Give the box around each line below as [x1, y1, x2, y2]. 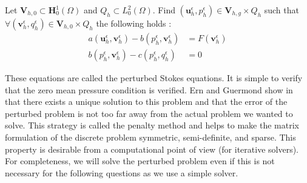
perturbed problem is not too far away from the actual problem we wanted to [5, 107, 293, 119]
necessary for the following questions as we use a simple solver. [5, 166, 238, 179]
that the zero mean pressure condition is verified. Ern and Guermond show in [5, 83, 293, 96]
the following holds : [96, 17, 172, 29]
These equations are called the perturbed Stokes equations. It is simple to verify [5, 72, 303, 84]
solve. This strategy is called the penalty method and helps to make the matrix [5, 119, 299, 131]
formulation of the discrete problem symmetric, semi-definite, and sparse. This [5, 131, 296, 144]
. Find [152, 4, 175, 16]
